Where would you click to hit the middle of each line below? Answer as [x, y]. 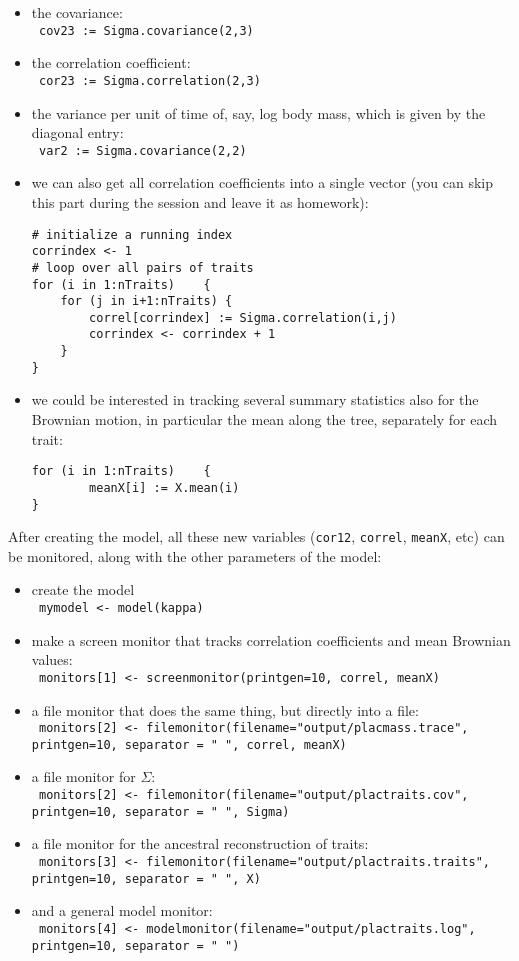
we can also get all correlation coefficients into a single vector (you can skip [262, 182]
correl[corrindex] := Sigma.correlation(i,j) [243, 317]
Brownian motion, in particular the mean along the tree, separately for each [264, 419]
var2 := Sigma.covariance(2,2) [142, 150]
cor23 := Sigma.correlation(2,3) [149, 80]
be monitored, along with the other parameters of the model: [195, 555]
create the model [83, 589]
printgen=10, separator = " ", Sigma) [160, 811]
